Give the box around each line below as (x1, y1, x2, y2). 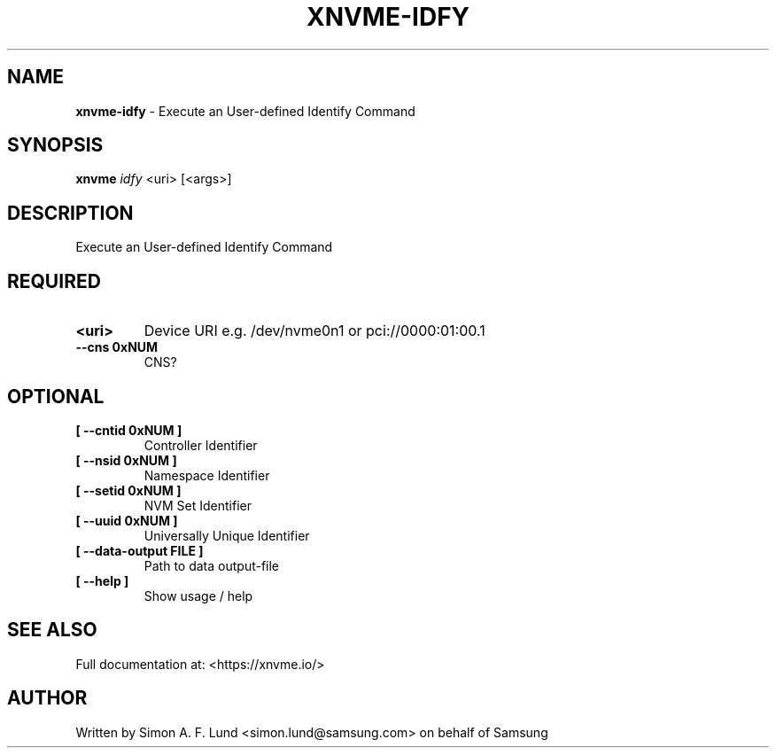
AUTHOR (7, 687, 88, 710)
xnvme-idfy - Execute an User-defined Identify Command (75, 103, 415, 119)
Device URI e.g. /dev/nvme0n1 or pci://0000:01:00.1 (144, 322, 485, 340)
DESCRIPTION (7, 201, 134, 224)
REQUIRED (7, 269, 101, 292)
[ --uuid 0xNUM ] (75, 512, 178, 528)
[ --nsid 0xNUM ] (75, 452, 177, 468)
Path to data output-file (144, 557, 280, 573)
